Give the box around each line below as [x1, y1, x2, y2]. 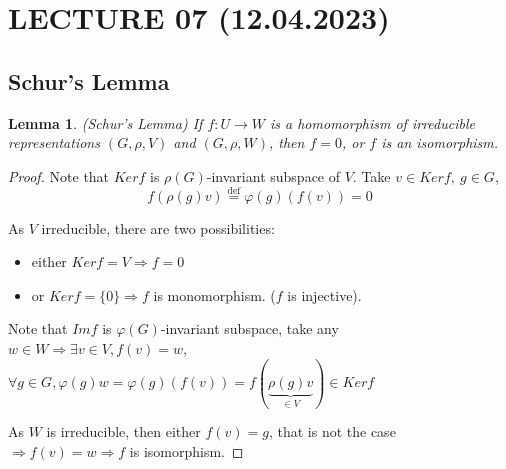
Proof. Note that [8, 165, 110, 186]
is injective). [287, 284, 362, 305]
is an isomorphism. [381, 132, 499, 153]
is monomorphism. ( [153, 284, 276, 305]
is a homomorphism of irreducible [270, 112, 475, 133]
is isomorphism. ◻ [129, 441, 244, 462]
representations [8, 132, 100, 153]
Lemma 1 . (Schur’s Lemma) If [8, 112, 203, 133]
